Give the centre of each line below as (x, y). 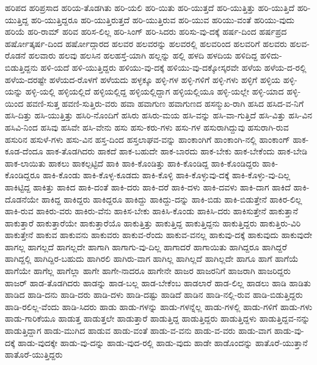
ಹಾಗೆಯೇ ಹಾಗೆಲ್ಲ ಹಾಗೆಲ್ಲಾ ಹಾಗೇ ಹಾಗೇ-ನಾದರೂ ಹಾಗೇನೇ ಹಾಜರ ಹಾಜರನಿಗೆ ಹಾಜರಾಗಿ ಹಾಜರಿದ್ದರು (148, 271)
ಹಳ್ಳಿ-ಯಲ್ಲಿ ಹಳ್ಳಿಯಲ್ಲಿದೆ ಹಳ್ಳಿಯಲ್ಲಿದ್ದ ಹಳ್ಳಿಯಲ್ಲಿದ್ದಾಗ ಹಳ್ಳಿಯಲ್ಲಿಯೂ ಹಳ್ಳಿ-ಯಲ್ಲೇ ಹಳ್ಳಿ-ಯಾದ (155, 91)
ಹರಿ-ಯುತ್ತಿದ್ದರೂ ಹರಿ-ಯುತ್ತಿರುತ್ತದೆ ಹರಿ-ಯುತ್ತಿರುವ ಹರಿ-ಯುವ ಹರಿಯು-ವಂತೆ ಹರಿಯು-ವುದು (163, 19)
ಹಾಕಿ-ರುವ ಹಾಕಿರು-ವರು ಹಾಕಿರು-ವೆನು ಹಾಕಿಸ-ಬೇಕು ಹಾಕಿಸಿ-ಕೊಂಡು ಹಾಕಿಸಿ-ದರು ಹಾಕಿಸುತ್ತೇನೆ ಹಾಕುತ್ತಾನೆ (151, 211)
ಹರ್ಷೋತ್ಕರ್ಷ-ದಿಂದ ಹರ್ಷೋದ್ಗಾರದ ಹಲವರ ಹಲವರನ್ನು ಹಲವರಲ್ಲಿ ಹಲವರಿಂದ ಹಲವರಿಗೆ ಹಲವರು (146, 43)
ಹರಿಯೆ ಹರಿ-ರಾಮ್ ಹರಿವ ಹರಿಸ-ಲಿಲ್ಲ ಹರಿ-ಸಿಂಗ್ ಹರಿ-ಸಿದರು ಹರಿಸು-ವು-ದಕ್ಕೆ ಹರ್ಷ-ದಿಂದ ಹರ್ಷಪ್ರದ (146, 31)
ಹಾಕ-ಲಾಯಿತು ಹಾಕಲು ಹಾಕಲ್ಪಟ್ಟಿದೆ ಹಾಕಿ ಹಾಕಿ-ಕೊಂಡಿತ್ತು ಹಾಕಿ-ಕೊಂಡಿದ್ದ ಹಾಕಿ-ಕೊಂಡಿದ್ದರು (132, 163)
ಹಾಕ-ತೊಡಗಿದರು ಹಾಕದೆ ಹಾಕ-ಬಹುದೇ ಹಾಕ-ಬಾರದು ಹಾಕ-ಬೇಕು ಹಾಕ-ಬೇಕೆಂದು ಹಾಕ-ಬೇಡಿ (177, 151)
